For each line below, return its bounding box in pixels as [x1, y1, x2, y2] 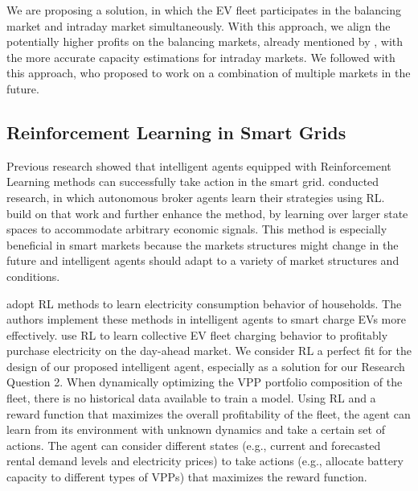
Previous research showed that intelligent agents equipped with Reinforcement [6, 157, 391, 174]
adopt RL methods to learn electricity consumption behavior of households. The [6, 295, 402, 312]
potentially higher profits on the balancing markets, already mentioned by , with [6, 33, 404, 50]
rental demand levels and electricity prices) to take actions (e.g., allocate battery [6, 452, 404, 469]
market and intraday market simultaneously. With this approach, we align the [6, 17, 391, 34]
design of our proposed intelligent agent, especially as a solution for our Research [6, 357, 405, 374]
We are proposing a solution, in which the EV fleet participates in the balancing [6, 2, 401, 18]
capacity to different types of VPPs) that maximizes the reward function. [6, 468, 367, 485]
